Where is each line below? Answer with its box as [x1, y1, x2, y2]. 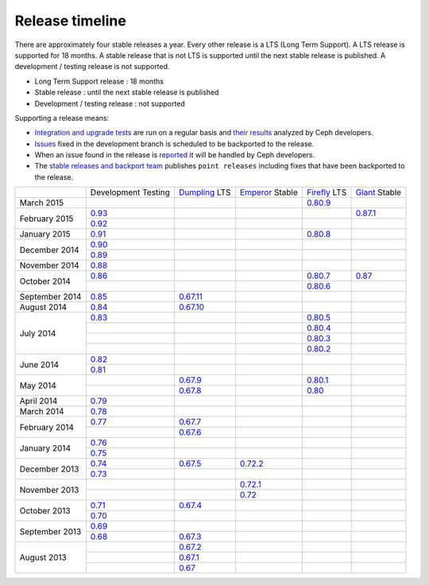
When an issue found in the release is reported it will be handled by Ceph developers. [34, 150, 315, 160]
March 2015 [19, 197, 64, 208]
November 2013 [19, 484, 79, 495]
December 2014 [19, 244, 79, 255]
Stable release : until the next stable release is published [34, 87, 219, 97]
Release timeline [14, 12, 126, 29]
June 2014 [19, 358, 60, 370]
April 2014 [19, 396, 58, 407]
